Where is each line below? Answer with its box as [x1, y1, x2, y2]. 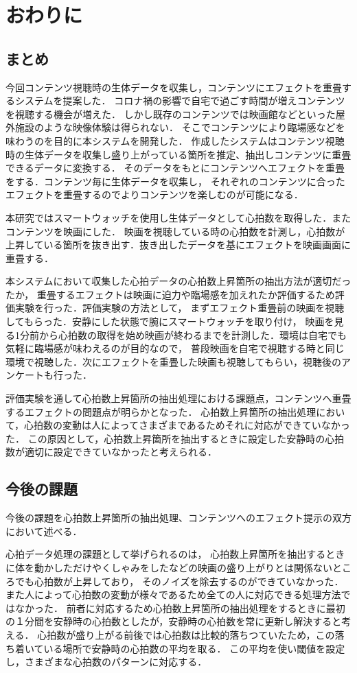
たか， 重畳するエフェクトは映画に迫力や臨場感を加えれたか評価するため [5, 287, 335, 301]
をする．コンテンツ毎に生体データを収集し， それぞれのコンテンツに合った [5, 174, 345, 188]
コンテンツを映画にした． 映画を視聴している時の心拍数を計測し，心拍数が [5, 224, 345, 238]
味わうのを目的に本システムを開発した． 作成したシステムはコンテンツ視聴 [5, 133, 345, 147]
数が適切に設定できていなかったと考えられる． [5, 445, 217, 459]
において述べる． [5, 523, 82, 538]
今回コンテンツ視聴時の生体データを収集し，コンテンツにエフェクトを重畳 [5, 80, 342, 94]
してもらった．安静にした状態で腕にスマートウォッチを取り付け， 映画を [5, 314, 334, 329]
